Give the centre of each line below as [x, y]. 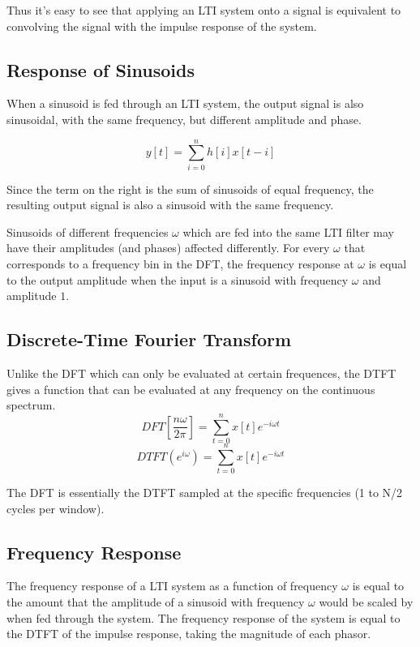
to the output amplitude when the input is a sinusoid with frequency [178, 279]
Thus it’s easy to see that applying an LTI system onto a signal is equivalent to [204, 10]
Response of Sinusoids [101, 69]
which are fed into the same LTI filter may [288, 231]
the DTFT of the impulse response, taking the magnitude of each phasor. [189, 634]
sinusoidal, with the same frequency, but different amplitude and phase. [184, 119]
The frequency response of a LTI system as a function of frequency [172, 586]
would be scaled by [366, 602]
